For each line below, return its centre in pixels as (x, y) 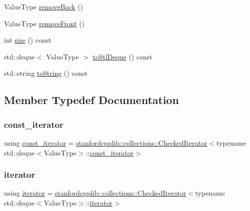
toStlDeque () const (123, 56)
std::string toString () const (46, 73)
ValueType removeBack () (44, 6)
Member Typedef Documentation (92, 100)
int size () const (28, 40)
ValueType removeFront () (44, 23)
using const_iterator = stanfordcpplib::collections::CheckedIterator (106, 142)
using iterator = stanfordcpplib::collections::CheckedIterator (95, 193)
